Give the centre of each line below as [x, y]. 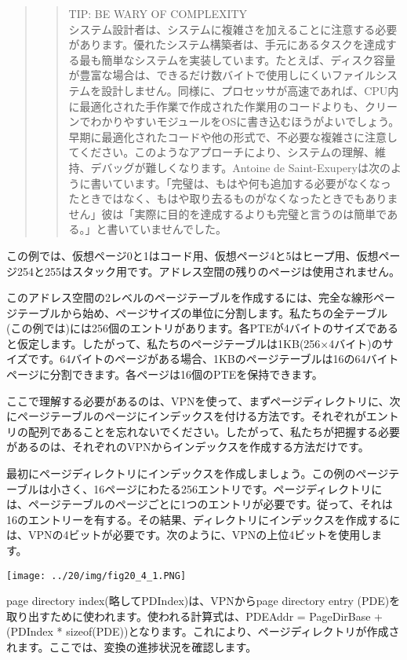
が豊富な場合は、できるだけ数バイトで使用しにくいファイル [222, 75]
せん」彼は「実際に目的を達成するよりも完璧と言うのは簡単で [228, 213]
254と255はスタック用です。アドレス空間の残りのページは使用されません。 [208, 271]
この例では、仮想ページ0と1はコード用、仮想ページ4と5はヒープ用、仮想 [193, 255]
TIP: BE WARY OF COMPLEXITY [158, 13]
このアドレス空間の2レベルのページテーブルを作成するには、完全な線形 [190, 297]
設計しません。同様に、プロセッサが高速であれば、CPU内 [250, 90]
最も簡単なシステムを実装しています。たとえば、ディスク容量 [238, 59]
